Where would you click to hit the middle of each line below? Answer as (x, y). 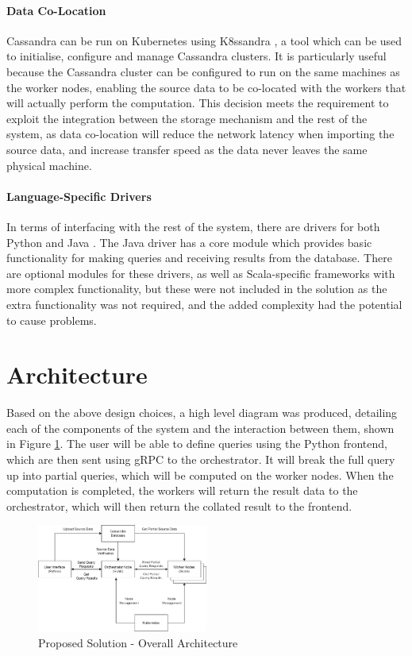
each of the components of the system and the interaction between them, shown (200, 428)
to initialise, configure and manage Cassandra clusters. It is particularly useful (196, 56)
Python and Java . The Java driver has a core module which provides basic (189, 242)
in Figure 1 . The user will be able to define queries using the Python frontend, (197, 444)
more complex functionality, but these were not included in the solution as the (197, 289)
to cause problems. (52, 320)
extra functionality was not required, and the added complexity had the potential (204, 304)
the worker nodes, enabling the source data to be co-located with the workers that (206, 87)
